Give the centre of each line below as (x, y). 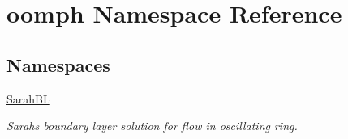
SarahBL (28, 98)
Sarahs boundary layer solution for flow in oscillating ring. (152, 126)
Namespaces (58, 64)
